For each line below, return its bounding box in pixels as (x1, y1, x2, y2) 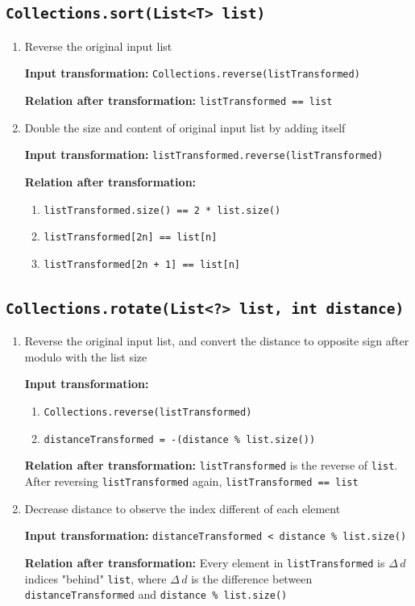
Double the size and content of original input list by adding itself (24, 119, 346, 136)
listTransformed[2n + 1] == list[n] (44, 258, 240, 270)
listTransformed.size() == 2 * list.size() (44, 204, 281, 216)
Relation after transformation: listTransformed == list (24, 92, 333, 109)
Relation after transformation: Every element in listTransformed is (24, 554, 385, 570)
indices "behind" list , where (24, 570, 167, 587)
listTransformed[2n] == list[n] (44, 232, 218, 244)
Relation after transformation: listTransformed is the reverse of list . (24, 457, 398, 474)
